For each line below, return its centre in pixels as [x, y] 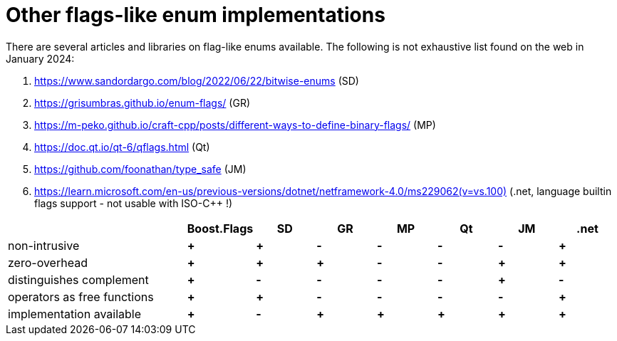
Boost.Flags [220, 228]
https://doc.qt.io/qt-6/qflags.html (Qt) [122, 147]
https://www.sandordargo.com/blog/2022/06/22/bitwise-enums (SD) [197, 80]
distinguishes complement [78, 279]
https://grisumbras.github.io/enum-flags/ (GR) [142, 103]
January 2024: [40, 58]
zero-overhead [48, 262]
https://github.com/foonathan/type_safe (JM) [140, 169]
